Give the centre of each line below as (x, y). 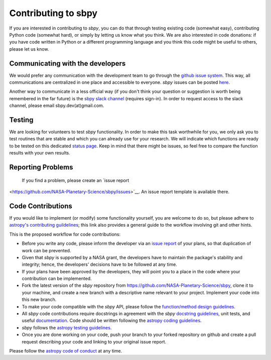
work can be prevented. (46, 250)
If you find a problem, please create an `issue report (76, 180)
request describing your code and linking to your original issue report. (94, 341)
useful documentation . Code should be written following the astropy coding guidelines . (112, 320)
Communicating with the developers (67, 63)
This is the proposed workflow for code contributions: (65, 234)
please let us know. (29, 49)
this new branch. (39, 300)
